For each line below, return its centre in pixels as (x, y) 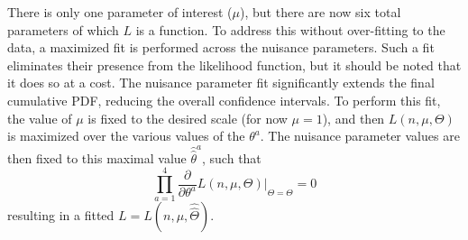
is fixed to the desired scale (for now (188, 118)
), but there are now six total (321, 12)
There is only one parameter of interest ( (120, 12)
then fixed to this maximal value (97, 157)
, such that (232, 157)
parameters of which (63, 29)
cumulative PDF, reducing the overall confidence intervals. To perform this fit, (224, 100)
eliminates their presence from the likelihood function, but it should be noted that (234, 65)
